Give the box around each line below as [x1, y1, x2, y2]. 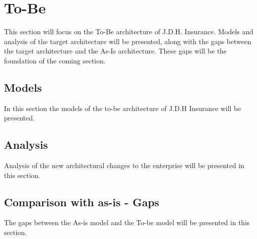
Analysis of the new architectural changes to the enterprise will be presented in [4, 160, 245, 171]
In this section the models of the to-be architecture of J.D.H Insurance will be [4, 103, 241, 113]
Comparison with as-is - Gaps [4, 194, 159, 209]
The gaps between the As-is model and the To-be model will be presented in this [4, 217, 250, 228]
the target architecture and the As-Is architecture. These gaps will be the [4, 46, 227, 56]
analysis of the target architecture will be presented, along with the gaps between [4, 36, 252, 46]
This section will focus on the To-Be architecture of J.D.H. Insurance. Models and [4, 26, 254, 37]
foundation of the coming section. [4, 55, 106, 65]
